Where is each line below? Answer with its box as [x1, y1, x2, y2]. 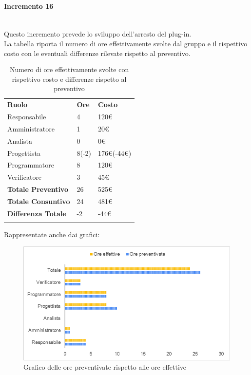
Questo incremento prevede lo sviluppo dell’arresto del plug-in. [4, 29, 192, 39]
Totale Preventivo [7, 184, 68, 194]
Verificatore [7, 172, 42, 182]
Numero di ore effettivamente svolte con [9, 64, 129, 75]
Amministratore [7, 123, 55, 133]
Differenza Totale [7, 208, 66, 218]
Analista [7, 135, 33, 146]
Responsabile [7, 112, 46, 122]
